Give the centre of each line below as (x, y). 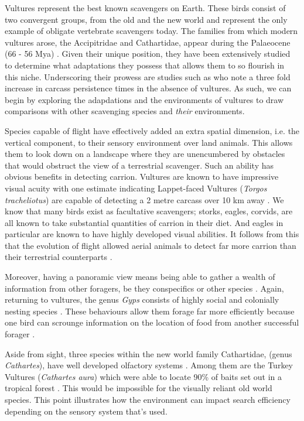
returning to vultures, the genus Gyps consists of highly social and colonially (142, 300)
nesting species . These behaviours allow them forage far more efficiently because (150, 311)
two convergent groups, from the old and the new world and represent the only (146, 19)
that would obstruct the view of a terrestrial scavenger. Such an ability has (139, 165)
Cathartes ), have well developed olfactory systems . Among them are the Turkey (149, 365)
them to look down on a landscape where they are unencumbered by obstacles (145, 154)
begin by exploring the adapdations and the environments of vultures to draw (144, 99)
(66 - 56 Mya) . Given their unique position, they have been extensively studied (148, 54)
